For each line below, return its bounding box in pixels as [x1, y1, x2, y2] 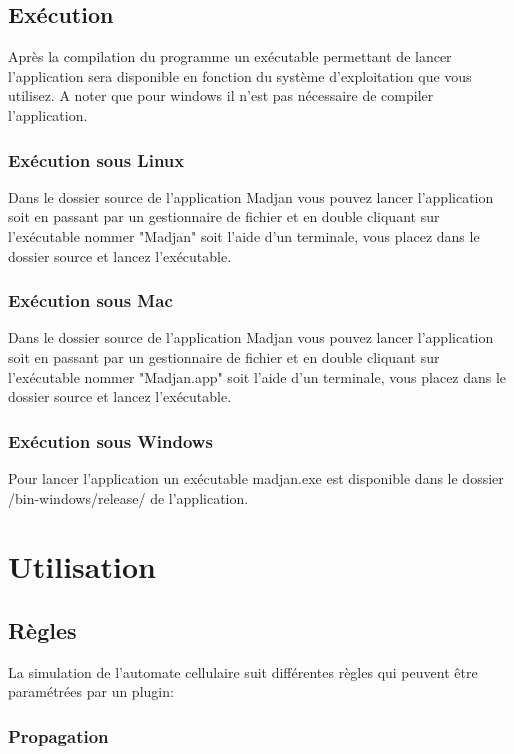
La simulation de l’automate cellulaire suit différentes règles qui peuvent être [8, 661, 478, 682]
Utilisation [8, 546, 156, 587]
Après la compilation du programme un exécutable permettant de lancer [8, 46, 452, 67]
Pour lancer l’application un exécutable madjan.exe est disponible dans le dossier [8, 467, 504, 488]
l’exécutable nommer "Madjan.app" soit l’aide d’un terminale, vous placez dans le [8, 366, 507, 387]
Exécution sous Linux [8, 147, 185, 172]
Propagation [8, 723, 109, 748]
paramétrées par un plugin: [8, 681, 174, 702]
